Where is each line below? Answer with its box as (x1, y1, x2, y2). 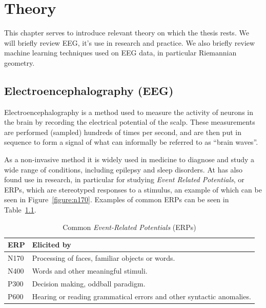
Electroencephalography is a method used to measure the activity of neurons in (4, 106, 253, 117)
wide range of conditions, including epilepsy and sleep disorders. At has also (4, 164, 243, 175)
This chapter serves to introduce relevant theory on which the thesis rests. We (4, 27, 249, 38)
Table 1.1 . (4, 204, 36, 215)
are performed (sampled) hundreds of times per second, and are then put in (4, 126, 241, 137)
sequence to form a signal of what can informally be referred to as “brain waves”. (4, 137, 258, 147)
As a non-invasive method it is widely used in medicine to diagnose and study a (4, 154, 255, 165)
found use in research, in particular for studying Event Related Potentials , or (4, 174, 244, 185)
